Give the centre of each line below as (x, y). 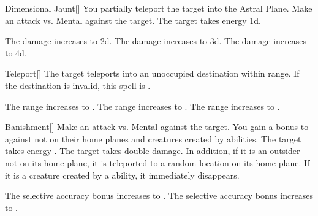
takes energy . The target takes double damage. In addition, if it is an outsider (153, 151)
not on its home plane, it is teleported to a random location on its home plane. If (157, 162)
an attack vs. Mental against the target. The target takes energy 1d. (133, 20)
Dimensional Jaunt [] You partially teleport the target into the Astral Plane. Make (159, 8)
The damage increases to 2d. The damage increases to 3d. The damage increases (156, 41)
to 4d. (16, 52)
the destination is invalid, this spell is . (78, 85)
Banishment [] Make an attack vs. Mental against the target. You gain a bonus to (157, 127)
